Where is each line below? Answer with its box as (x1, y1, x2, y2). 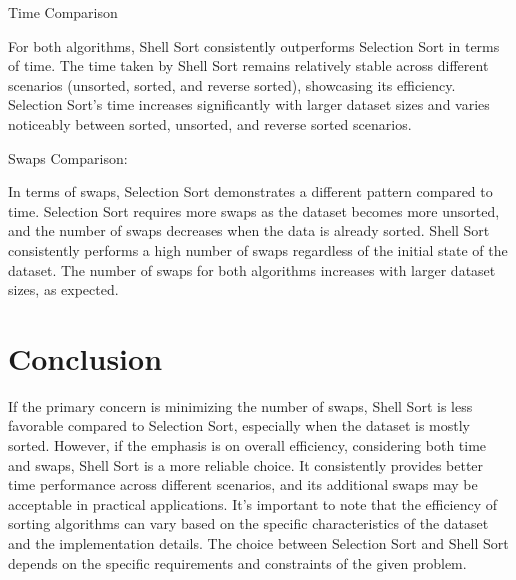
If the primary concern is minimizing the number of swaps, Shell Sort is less (8, 395, 473, 416)
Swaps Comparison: (8, 147, 128, 168)
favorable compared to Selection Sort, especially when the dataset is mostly (8, 415, 471, 436)
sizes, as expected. (8, 279, 119, 300)
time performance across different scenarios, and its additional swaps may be (8, 474, 478, 495)
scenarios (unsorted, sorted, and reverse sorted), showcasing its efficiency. (8, 74, 456, 95)
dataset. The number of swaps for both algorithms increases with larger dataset (8, 259, 496, 280)
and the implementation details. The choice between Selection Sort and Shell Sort (8, 533, 509, 553)
